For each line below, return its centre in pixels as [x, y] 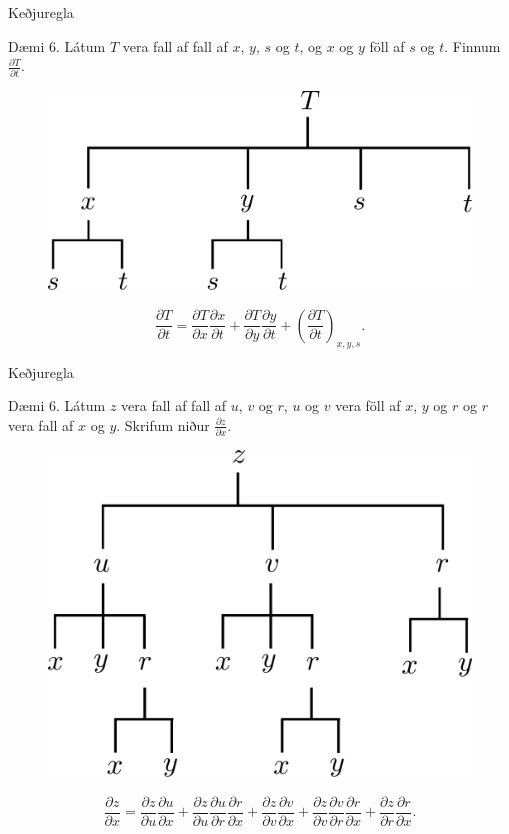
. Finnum [472, 45]
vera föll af [368, 405]
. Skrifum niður [163, 424]
